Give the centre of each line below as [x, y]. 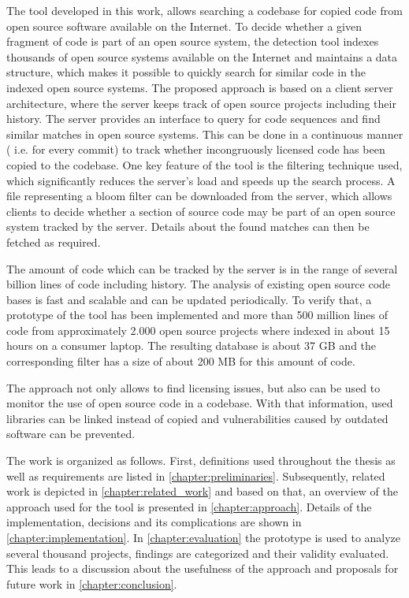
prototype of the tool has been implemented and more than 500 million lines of [197, 315]
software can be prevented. [71, 434]
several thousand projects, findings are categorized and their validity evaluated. [198, 553]
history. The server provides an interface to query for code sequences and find [193, 119]
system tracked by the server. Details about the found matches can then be [188, 227]
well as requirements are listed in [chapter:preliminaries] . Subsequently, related [196, 475]
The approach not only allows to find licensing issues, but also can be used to [193, 387]
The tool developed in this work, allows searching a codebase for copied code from [204, 10]
